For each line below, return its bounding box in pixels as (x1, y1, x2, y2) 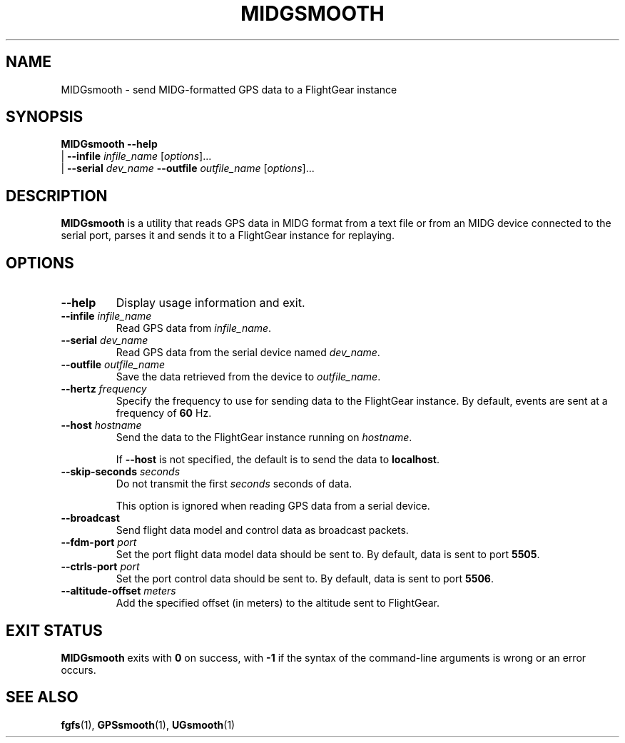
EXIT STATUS (6, 621, 103, 640)
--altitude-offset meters (61, 585, 176, 597)
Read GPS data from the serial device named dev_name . (116, 346, 380, 359)
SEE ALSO (6, 688, 78, 707)
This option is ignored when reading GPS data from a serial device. (116, 500, 430, 512)
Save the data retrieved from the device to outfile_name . (116, 370, 381, 383)
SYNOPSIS (6, 108, 83, 126)
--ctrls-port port (61, 560, 140, 573)
